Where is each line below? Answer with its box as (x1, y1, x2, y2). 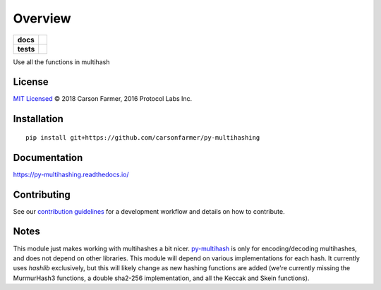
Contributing (13, 188, 71, 200)
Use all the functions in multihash (13, 57, 110, 66)
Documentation (13, 152, 83, 164)
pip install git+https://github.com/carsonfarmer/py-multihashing (25, 133, 260, 141)
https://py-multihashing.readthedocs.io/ (13, 170, 129, 179)
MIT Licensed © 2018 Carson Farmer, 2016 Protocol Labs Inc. (13, 95, 193, 103)
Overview (13, 11, 71, 26)
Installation (13, 113, 64, 125)
